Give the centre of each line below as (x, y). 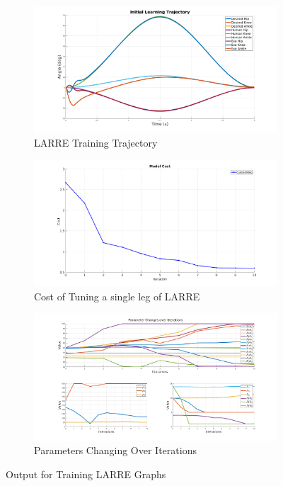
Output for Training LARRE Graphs (86, 474)
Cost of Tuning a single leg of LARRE (117, 296)
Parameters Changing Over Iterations (115, 450)
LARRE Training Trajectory (96, 142)
